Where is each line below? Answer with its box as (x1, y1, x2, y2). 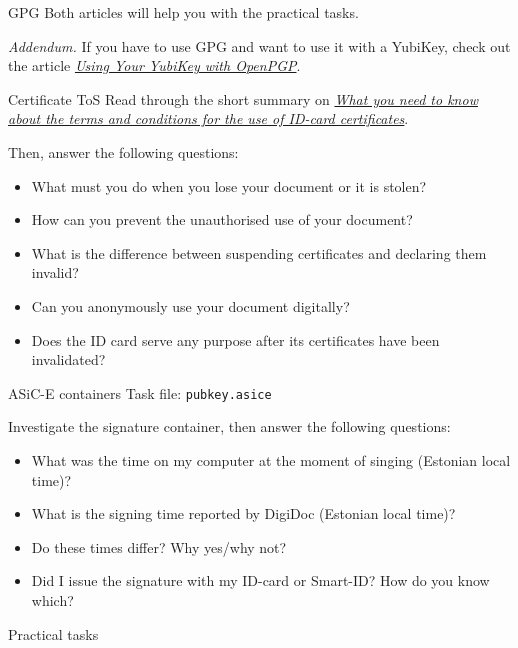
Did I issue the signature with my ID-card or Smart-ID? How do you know (31, 570, 490, 591)
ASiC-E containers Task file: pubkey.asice (8, 382, 272, 403)
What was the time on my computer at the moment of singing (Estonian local (31, 449, 511, 470)
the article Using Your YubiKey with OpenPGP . (8, 55, 301, 76)
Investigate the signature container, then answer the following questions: (8, 416, 451, 437)
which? (31, 589, 74, 610)
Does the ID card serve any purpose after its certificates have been (31, 329, 440, 350)
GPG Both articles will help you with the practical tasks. (8, 2, 359, 22)
